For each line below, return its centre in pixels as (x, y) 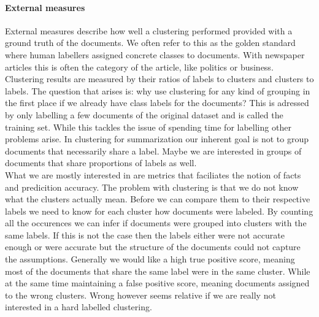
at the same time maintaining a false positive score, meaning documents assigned (157, 283)
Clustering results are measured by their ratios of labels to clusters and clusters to (159, 79)
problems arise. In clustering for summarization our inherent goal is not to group (157, 139)
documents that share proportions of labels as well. (101, 163)
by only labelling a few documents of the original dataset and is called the (144, 114)
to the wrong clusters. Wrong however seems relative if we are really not (140, 295)
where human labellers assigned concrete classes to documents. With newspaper (155, 54)
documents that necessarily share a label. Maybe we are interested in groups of (153, 151)
